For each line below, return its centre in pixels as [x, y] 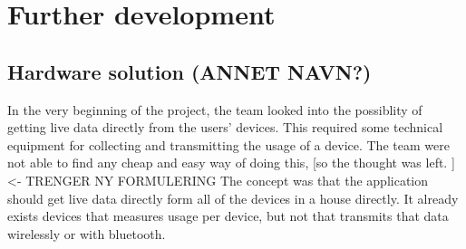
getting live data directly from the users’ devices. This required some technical [225, 127]
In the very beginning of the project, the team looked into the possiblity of [215, 109]
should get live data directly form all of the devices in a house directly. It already [233, 198]
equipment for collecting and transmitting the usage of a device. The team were [228, 144]
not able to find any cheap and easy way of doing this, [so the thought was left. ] [231, 163]
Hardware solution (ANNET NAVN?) [189, 71]
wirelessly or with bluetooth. [87, 233]
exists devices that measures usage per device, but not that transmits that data [228, 216]
